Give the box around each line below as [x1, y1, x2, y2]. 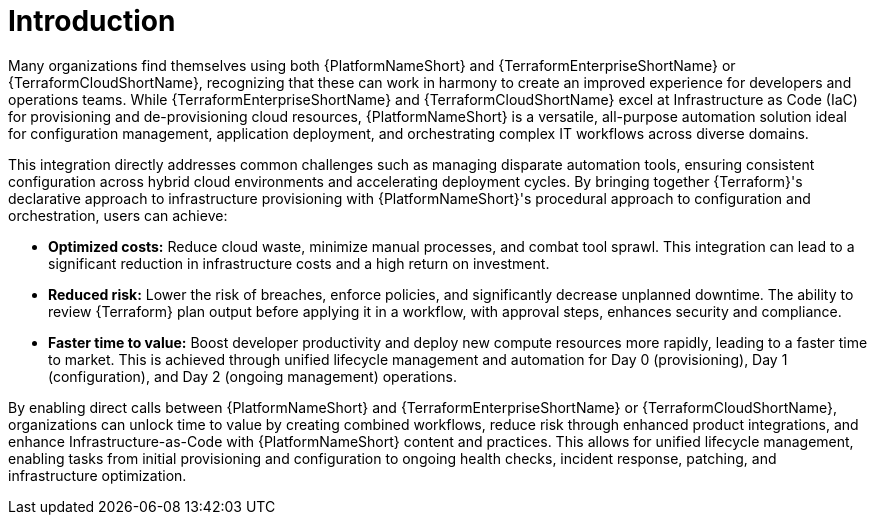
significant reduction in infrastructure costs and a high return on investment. [48, 254, 550, 272]
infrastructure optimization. [8, 466, 187, 484]
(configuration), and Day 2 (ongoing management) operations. [48, 367, 458, 385]
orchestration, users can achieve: [8, 206, 228, 224]
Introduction [8, 4, 176, 38]
